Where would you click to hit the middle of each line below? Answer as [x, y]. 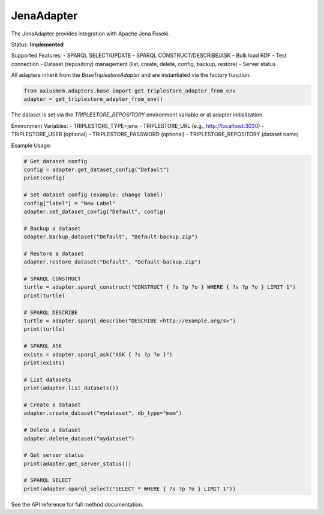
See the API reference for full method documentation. [77, 504]
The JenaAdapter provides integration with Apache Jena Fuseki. [91, 34]
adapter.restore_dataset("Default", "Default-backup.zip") [112, 262]
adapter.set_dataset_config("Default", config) [95, 211]
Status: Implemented [37, 44]
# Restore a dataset [54, 253]
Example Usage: [31, 145]
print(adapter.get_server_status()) [78, 463]
